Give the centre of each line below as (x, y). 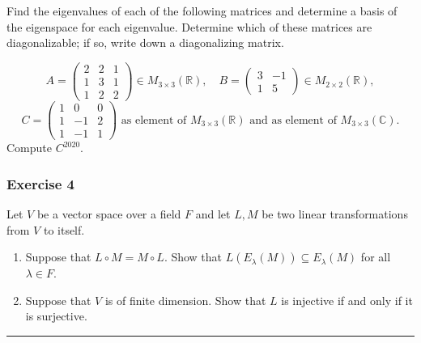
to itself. (64, 229)
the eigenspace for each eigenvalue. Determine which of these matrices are (189, 26)
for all (376, 257)
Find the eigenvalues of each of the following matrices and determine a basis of (202, 11)
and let (213, 213)
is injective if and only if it (347, 300)
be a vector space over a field (109, 213)
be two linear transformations (335, 213)
